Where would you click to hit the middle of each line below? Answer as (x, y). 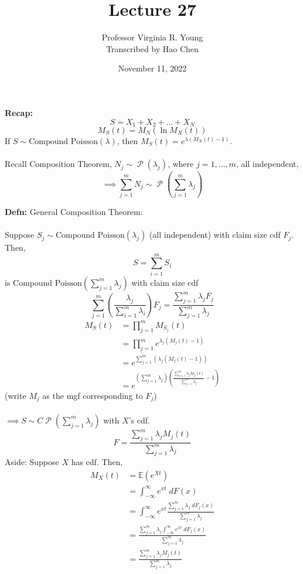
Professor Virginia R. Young (152, 37)
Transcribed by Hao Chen (152, 48)
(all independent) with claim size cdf (215, 235)
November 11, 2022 (152, 68)
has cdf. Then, (97, 462)
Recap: (19, 112)
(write (16, 395)
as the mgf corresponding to (93, 395)
